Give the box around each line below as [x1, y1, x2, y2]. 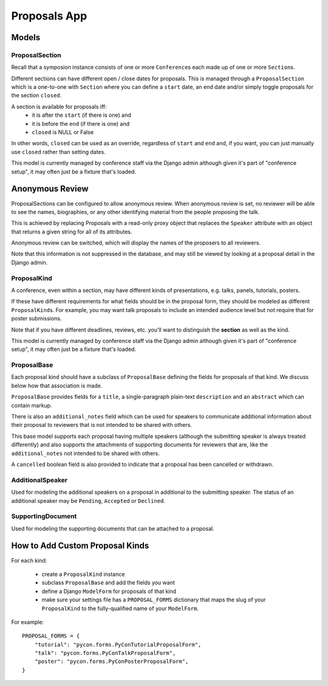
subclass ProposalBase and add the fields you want [41, 579, 176, 586]
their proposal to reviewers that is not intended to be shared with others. [11, 421, 193, 429]
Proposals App [11, 9, 87, 23]
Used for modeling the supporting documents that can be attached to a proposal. [11, 525, 215, 532]
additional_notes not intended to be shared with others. [11, 449, 160, 457]
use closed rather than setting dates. [11, 148, 106, 155]
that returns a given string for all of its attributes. [11, 228, 133, 235]
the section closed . [11, 92, 62, 99]
